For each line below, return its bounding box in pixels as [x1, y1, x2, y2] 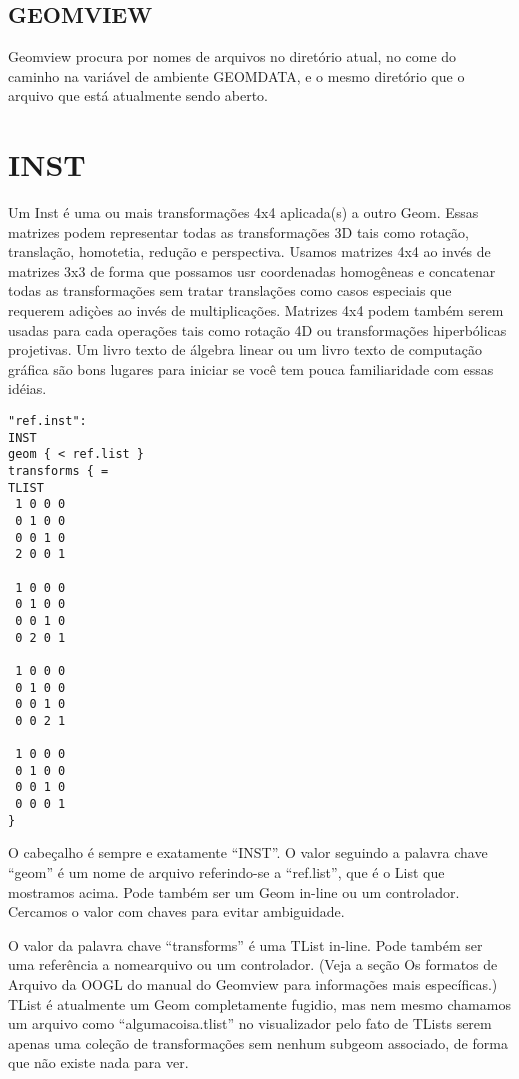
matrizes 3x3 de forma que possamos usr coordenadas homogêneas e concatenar [8, 260, 496, 281]
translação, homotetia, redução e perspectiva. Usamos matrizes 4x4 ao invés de [8, 241, 491, 262]
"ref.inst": [8, 414, 87, 429]
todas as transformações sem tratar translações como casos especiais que [8, 280, 452, 301]
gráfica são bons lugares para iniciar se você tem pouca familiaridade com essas [8, 358, 494, 379]
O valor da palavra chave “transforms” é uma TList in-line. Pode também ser [8, 934, 483, 955]
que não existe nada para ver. [8, 1052, 189, 1073]
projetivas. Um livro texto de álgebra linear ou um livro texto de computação [8, 339, 482, 360]
